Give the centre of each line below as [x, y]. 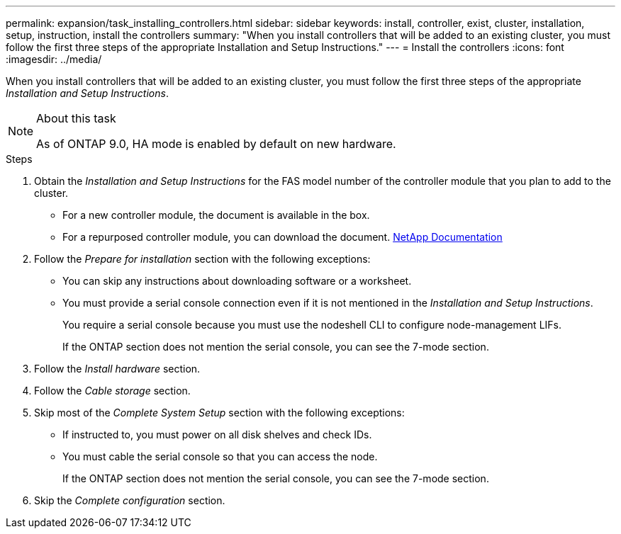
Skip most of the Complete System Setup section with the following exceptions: [219, 413]
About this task [76, 118]
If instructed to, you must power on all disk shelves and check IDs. [217, 434]
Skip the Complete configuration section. [130, 500]
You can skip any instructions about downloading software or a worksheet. [237, 281]
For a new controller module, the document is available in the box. [216, 215]
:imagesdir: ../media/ [54, 59]
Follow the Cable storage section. [112, 391]
